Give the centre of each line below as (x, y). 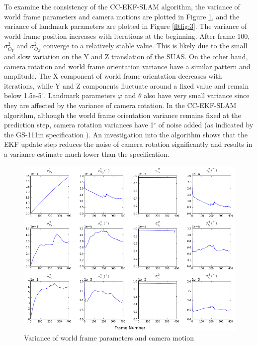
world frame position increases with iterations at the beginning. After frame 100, (127, 36)
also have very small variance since (197, 95)
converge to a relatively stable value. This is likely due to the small (145, 46)
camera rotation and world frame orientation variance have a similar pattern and (127, 66)
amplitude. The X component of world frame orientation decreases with (113, 76)
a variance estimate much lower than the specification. (87, 154)
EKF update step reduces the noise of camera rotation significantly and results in (128, 144)
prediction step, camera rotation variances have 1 (79, 125)
